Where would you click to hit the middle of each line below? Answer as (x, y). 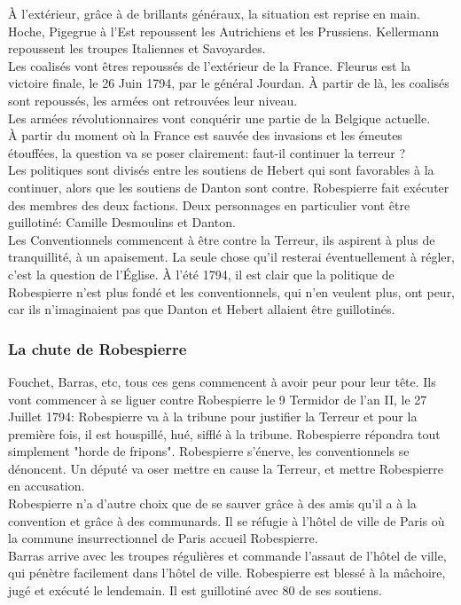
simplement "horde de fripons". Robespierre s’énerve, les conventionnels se (209, 451)
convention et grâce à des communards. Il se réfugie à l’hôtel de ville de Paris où (227, 520)
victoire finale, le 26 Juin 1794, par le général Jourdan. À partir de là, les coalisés (229, 83)
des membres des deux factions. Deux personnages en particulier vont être (209, 204)
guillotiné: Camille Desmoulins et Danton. (122, 222)
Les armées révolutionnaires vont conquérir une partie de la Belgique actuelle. (219, 118)
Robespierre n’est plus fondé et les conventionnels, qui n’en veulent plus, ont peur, (232, 291)
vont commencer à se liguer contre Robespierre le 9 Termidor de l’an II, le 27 (218, 399)
